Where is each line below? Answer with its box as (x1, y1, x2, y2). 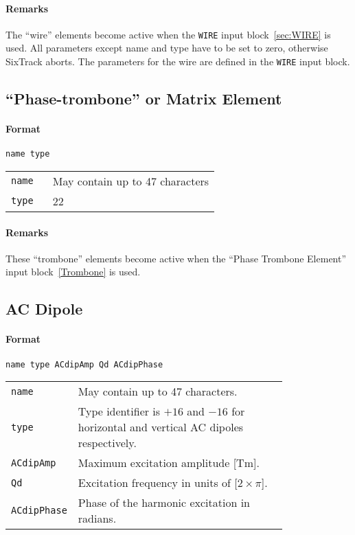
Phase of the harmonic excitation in (78, 494, 250, 511)
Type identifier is (78, 403, 161, 420)
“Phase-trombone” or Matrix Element (5, 88, 282, 109)
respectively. (78, 435, 137, 451)
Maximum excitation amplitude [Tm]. (78, 455, 260, 471)
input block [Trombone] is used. (5, 264, 141, 279)
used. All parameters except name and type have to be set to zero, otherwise (5, 41, 328, 55)
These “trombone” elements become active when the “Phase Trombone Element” (5, 251, 347, 265)
